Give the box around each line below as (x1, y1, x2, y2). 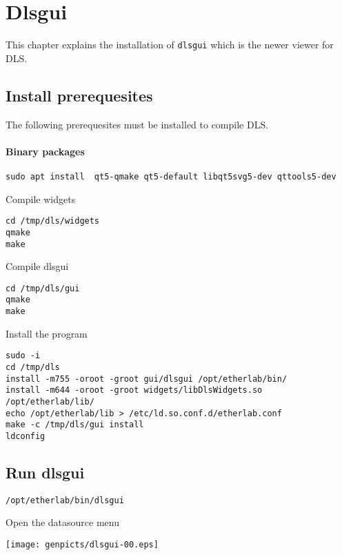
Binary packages (6, 144, 85, 158)
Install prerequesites (6, 84, 153, 106)
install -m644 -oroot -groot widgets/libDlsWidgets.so (6, 385, 263, 396)
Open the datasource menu (6, 515, 120, 529)
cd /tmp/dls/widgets (6, 216, 100, 226)
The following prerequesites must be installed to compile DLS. (6, 117, 269, 131)
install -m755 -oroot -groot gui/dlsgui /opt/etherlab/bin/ (6, 373, 288, 384)
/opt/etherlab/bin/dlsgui (6, 495, 124, 505)
